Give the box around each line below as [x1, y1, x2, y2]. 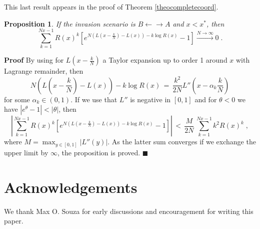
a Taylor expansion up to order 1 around [102, 55, 227, 65]
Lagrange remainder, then [4, 66, 83, 76]
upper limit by [4, 147, 48, 157]
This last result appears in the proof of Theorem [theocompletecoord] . [4, 2, 218, 12]
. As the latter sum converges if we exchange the [107, 136, 256, 147]
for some [4, 94, 30, 104]
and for [194, 94, 217, 104]
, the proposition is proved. [57, 147, 140, 157]
